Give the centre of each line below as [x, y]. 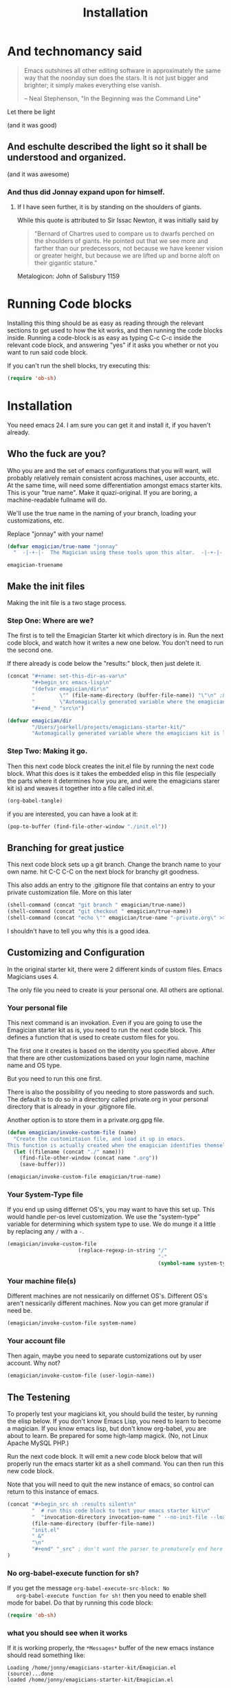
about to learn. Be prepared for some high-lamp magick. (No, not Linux [108, 1436]
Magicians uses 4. [33, 976]
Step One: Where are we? [51, 621]
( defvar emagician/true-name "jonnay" [63, 546]
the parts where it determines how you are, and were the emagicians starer [113, 781]
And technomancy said [75, 51]
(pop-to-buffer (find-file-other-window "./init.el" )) [87, 826]
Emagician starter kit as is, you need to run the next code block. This [104, 1030]
